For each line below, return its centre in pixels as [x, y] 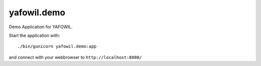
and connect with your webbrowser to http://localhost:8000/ [75, 57]
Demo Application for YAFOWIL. [41, 27]
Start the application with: [35, 35]
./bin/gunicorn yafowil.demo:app [57, 46]
